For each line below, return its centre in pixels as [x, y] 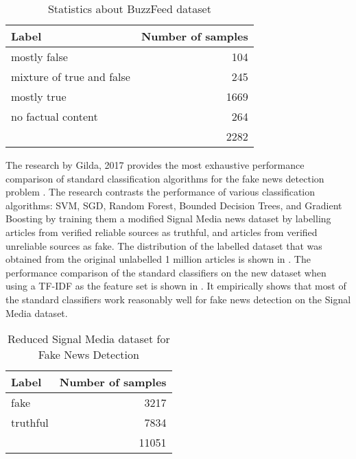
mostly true [39, 96]
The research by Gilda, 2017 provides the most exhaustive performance [155, 165]
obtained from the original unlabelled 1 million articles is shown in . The [158, 259]
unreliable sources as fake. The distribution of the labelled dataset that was [164, 245]
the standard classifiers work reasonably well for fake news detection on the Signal [178, 299]
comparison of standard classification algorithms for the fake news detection [165, 178]
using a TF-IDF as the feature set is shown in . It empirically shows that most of [176, 286]
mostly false [39, 57]
